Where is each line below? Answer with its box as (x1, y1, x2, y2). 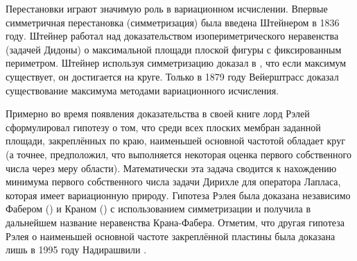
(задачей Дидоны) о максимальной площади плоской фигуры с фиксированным (6, 42, 342, 56)
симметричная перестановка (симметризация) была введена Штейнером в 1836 (6, 15, 340, 29)
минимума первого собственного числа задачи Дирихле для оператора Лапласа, (6, 174, 341, 189)
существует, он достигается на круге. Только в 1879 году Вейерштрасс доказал (6, 69, 339, 83)
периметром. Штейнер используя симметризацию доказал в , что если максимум (6, 56, 347, 70)
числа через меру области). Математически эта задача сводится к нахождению (6, 160, 337, 175)
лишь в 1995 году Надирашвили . (6, 242, 147, 257)
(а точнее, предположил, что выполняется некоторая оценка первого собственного (6, 146, 351, 161)
